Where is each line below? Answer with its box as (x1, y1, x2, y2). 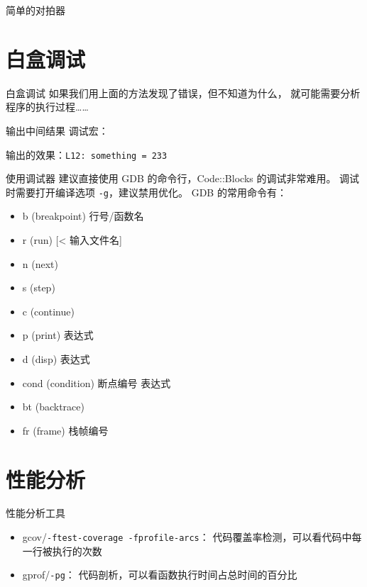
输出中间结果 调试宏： (6, 123, 109, 138)
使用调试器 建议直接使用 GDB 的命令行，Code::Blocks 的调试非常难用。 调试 (6, 171, 360, 186)
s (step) (22, 280, 55, 295)
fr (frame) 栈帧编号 (22, 423, 109, 437)
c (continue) (22, 303, 75, 318)
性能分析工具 (6, 505, 65, 520)
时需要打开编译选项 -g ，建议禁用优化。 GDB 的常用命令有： (6, 184, 287, 199)
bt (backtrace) (22, 399, 84, 414)
